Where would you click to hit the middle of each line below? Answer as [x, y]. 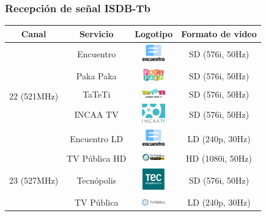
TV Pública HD [97, 158]
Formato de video [219, 33]
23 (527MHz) [34, 180]
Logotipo [154, 33]
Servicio [96, 33]
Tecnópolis [97, 180]
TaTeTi [97, 94]
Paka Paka [96, 76]
